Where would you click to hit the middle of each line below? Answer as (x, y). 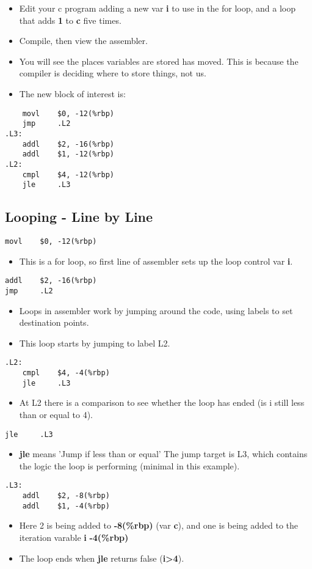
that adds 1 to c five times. (70, 20)
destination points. (54, 322)
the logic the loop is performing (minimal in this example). (129, 465)
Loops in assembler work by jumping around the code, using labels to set (156, 310)
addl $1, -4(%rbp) (66, 506)
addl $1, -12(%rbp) (68, 154)
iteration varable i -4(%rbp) (74, 537)
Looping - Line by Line (79, 217)
